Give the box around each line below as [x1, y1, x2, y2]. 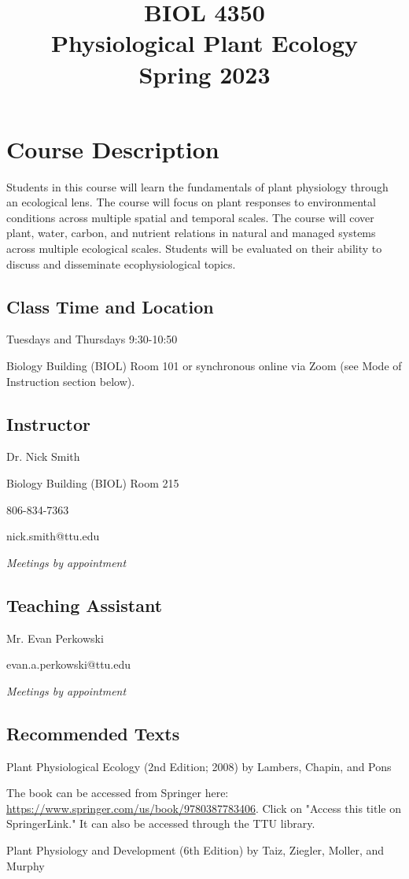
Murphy [6, 857, 45, 873]
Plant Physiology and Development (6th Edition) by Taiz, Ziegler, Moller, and [6, 841, 385, 858]
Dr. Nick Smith [6, 448, 80, 465]
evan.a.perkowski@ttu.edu [6, 656, 131, 673]
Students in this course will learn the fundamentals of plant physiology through [6, 178, 389, 195]
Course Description [6, 132, 219, 165]
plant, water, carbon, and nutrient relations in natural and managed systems [6, 224, 376, 241]
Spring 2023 [138, 57, 271, 90]
